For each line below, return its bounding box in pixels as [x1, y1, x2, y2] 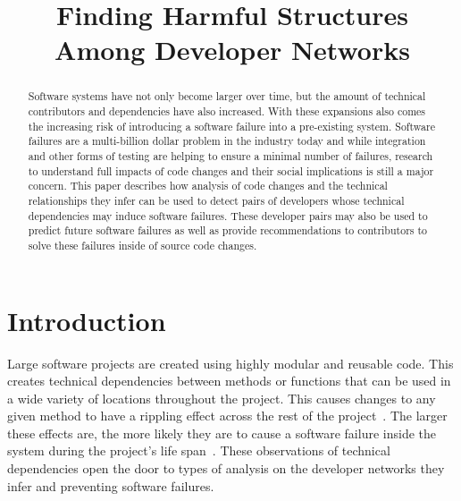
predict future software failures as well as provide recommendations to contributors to [28, 223, 428, 238]
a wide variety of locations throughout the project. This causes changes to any [7, 388, 436, 407]
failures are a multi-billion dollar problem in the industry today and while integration [28, 133, 426, 149]
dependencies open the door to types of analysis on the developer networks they [7, 459, 445, 478]
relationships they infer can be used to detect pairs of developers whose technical [28, 192, 405, 208]
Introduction [7, 301, 166, 338]
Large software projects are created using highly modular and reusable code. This [7, 353, 454, 372]
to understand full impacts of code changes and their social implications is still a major [28, 163, 434, 178]
